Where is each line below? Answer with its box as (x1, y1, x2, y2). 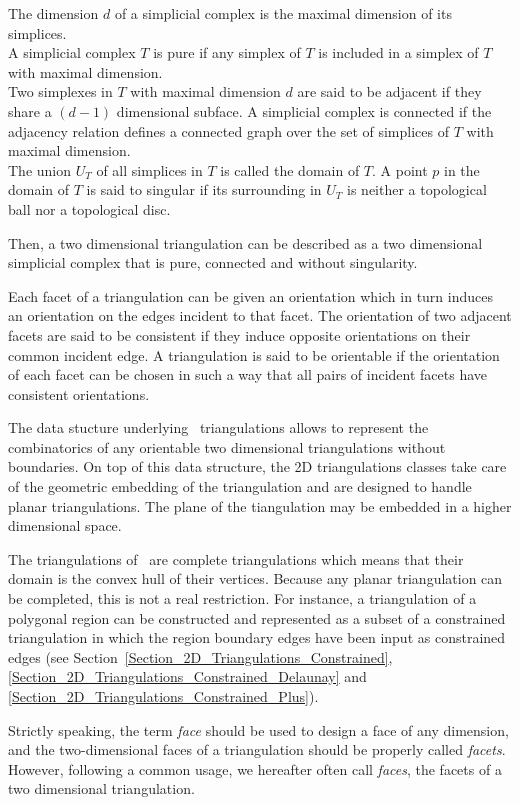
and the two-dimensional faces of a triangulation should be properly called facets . (8, 739, 506, 760)
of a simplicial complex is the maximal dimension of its (114, 3, 452, 23)
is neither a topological (347, 179, 487, 200)
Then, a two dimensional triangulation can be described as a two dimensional (8, 232, 483, 253)
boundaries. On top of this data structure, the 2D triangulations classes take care (8, 456, 507, 477)
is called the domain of (220, 159, 360, 180)
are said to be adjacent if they (297, 81, 482, 102)
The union (8, 159, 72, 180)
